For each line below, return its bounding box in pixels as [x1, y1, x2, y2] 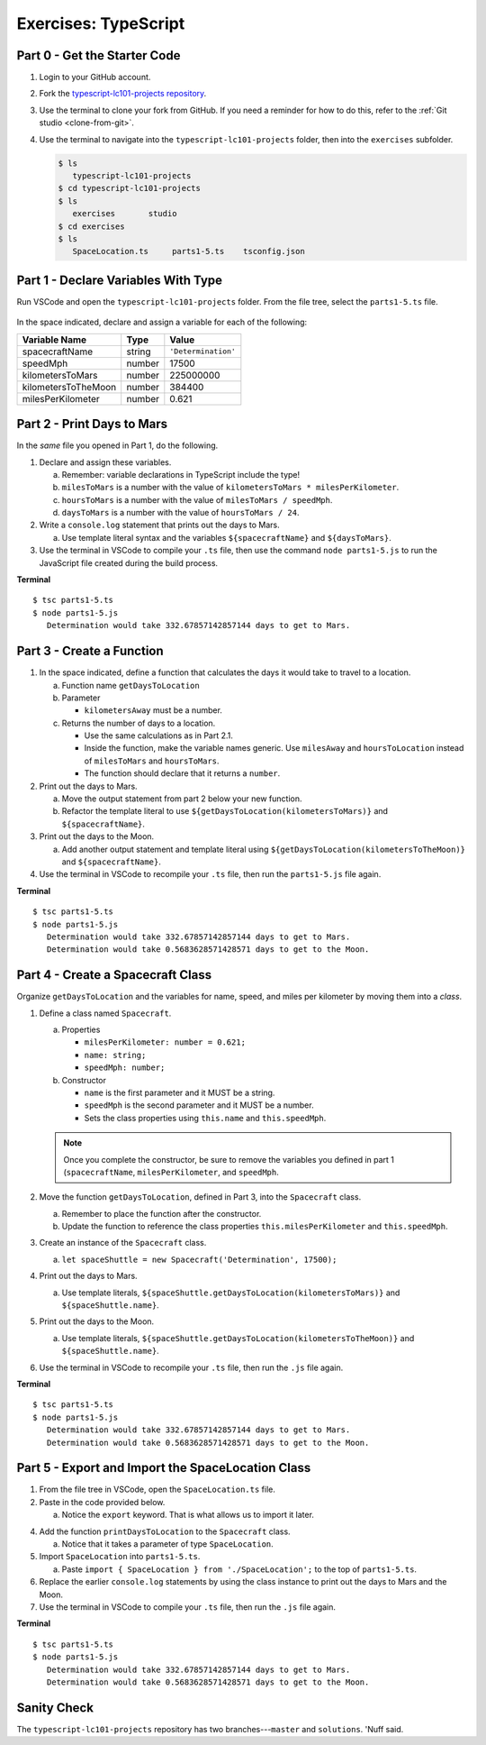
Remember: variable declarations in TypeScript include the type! [61, 469, 301, 480]
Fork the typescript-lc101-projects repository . [39, 88, 207, 99]
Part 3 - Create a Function [16, 644, 164, 659]
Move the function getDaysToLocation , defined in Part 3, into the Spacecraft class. [39, 1192, 362, 1202]
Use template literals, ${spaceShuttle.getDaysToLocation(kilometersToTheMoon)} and [61, 1332, 415, 1343]
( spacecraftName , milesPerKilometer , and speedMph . [63, 1166, 279, 1177]
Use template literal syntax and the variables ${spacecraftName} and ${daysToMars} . [61, 532, 391, 543]
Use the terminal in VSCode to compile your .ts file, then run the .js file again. [39, 1601, 337, 1613]
